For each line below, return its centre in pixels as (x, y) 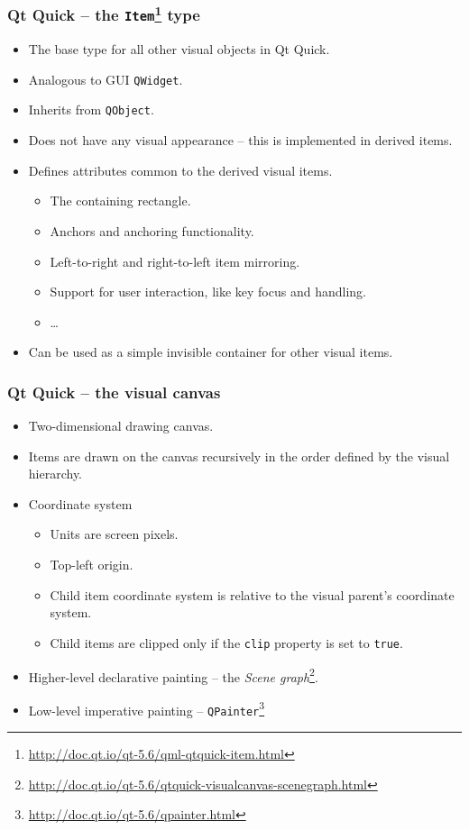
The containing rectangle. (120, 201)
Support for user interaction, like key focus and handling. (208, 292)
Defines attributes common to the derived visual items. (180, 170)
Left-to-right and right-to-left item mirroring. (175, 261)
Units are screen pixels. (114, 534)
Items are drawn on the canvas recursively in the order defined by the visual (239, 456)
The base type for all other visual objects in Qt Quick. (179, 49)
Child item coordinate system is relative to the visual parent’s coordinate (252, 594)
